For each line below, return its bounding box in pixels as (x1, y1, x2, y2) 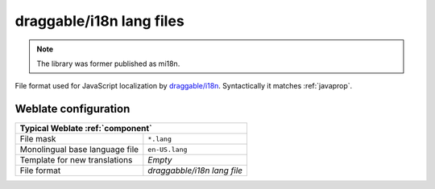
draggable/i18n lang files (14, 12, 184, 30)
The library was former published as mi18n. (36, 59, 180, 68)
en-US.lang (147, 145, 188, 154)
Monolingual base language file (19, 144, 139, 155)
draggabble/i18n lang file (147, 165, 243, 176)
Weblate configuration (14, 102, 130, 116)
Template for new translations (19, 154, 133, 166)
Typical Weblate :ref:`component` (19, 123, 152, 134)
